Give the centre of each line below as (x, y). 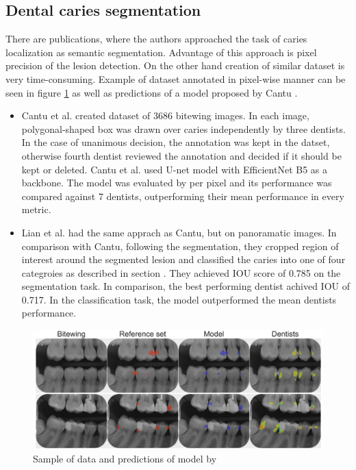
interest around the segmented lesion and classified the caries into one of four (183, 259)
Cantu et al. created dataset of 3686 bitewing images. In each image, (165, 115)
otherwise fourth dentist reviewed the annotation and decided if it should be (181, 155)
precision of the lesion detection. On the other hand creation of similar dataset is (175, 65)
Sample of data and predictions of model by (125, 458)
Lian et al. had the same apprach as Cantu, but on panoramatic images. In (179, 232)
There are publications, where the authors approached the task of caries (156, 39)
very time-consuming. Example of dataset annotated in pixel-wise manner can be (176, 78)
